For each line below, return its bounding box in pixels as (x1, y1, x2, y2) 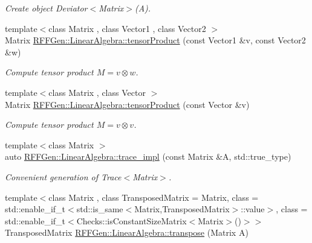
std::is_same (76, 203, 123, 215)
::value (241, 203, 265, 215)
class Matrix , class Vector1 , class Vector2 (48, 22, 206, 34)
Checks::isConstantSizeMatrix (76, 214, 187, 227)
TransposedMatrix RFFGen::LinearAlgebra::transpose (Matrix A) (5, 226, 249, 239)
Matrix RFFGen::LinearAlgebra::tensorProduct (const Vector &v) (5, 98, 250, 110)
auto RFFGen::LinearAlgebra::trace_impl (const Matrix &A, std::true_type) (5, 150, 291, 163)
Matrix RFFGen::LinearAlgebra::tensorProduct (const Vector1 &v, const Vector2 (5, 34, 306, 46)
